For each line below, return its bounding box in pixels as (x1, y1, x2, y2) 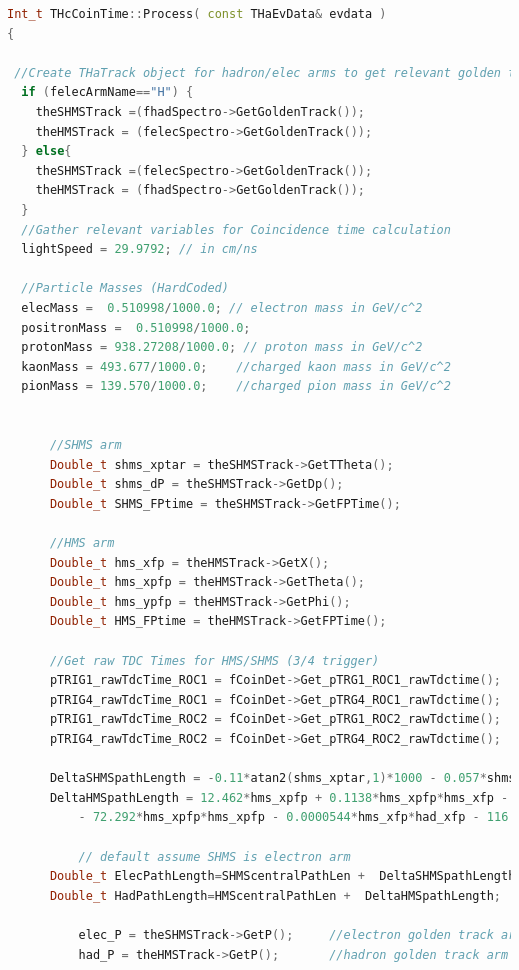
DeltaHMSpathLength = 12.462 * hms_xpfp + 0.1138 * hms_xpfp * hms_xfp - (49, 790, 509, 805)
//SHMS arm (49, 438, 122, 453)
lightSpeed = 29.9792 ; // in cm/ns (21, 242, 258, 257)
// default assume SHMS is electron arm (78, 849, 351, 864)
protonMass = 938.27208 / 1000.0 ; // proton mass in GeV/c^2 (21, 340, 423, 355)
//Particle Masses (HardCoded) (21, 281, 229, 296)
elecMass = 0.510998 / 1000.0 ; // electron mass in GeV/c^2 (21, 300, 423, 315)
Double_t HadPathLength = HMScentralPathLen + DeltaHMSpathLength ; (49, 888, 502, 903)
